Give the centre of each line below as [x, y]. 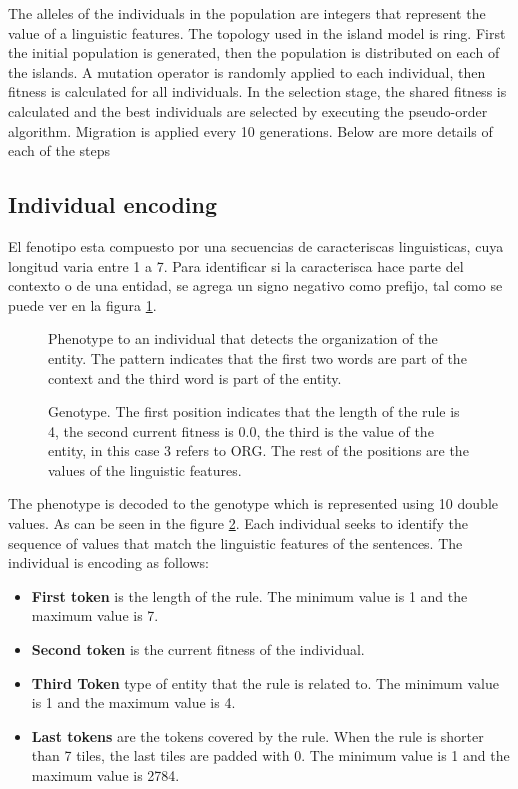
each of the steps [59, 150]
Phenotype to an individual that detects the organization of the [243, 338]
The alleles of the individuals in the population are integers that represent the [247, 13]
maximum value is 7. [95, 615]
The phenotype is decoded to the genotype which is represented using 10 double [253, 503]
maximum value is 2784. [105, 775]
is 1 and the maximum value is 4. [133, 702]
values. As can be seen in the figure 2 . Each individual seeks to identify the [238, 523]
